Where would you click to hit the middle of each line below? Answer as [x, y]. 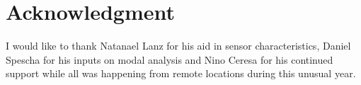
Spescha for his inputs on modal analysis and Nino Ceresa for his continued [170, 59]
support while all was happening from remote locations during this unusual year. [181, 73]
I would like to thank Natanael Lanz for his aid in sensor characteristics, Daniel [178, 46]
